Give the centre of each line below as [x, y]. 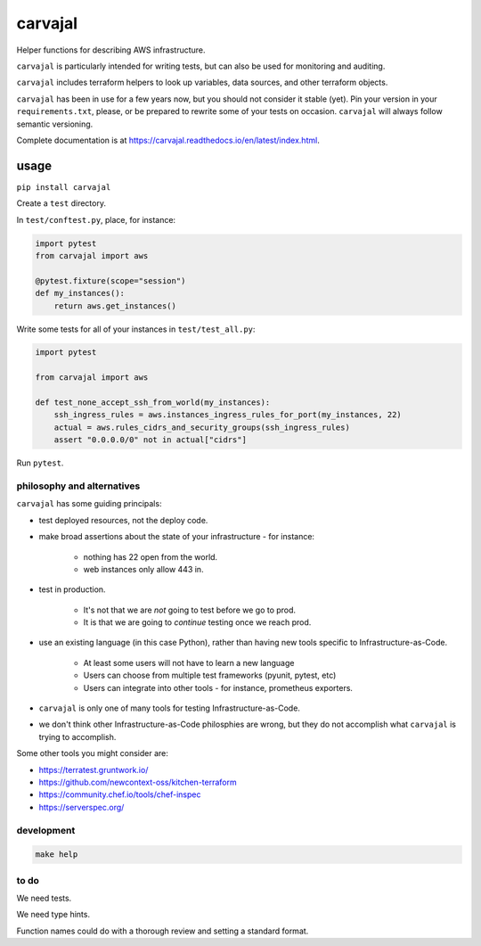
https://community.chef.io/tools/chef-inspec [120, 794]
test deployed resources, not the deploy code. [123, 520]
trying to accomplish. [77, 736]
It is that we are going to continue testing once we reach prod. [197, 622]
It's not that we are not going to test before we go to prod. [190, 610]
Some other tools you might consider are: [93, 753]
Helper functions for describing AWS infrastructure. [111, 50]
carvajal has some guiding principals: [89, 504]
